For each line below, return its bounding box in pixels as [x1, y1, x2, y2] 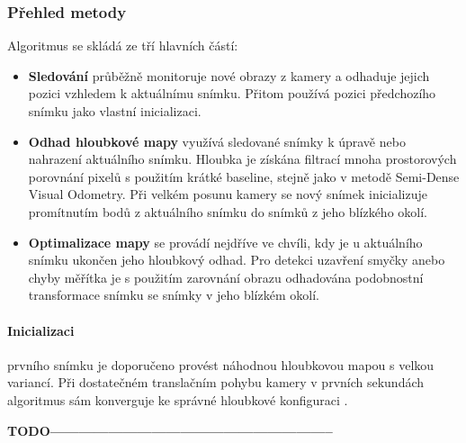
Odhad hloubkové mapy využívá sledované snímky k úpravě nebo [28, 131, 406, 150]
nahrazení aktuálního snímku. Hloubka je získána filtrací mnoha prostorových [28, 149, 457, 168]
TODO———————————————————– [7, 420, 333, 439]
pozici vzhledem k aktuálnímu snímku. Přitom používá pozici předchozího [28, 84, 436, 103]
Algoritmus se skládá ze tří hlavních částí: [7, 36, 238, 55]
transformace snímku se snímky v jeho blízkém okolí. [28, 285, 319, 304]
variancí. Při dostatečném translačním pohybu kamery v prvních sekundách [7, 373, 425, 392]
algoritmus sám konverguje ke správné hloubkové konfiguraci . [7, 390, 348, 409]
